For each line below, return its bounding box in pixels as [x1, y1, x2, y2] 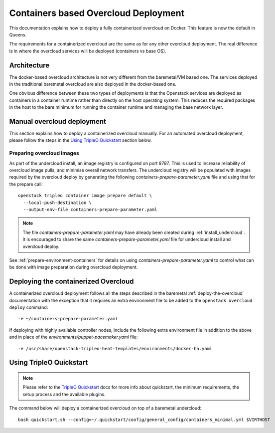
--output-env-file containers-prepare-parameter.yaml [23, 207, 157, 212]
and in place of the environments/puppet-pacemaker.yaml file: [9, 334, 138, 340]
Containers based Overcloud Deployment [9, 7, 184, 18]
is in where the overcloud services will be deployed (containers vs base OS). [9, 48, 166, 54]
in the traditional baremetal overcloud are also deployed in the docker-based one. [9, 81, 177, 87]
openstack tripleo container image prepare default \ [18, 193, 152, 199]
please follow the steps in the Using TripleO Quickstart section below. [9, 137, 152, 143]
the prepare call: [9, 181, 43, 187]
